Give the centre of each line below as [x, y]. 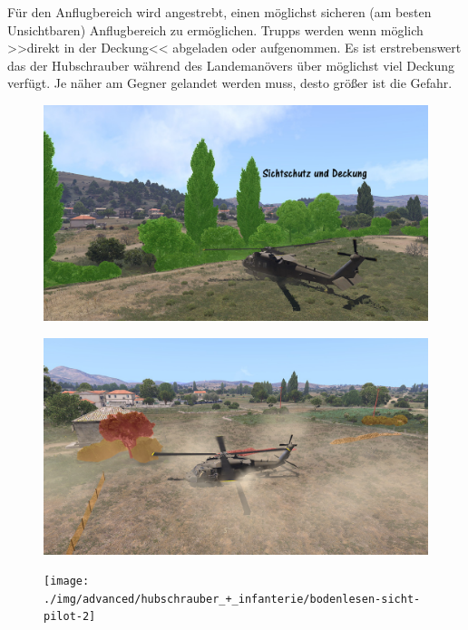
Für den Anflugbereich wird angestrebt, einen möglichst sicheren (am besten [219, 12]
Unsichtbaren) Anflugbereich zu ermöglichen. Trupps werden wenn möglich [215, 29]
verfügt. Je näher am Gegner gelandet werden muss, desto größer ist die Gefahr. [230, 83]
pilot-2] [70, 617]
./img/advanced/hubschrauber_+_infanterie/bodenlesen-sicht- [232, 599]
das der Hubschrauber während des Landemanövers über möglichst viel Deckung [231, 65]
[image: [67, 582]
